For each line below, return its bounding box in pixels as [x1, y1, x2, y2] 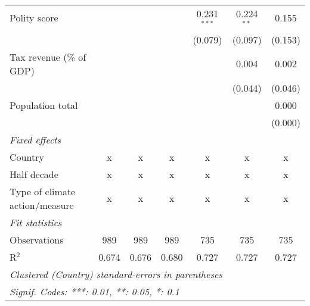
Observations [10, 232, 64, 246]
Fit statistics [10, 215, 62, 229]
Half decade [10, 167, 58, 181]
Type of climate [10, 184, 76, 198]
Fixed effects [10, 132, 61, 146]
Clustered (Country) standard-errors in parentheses [10, 267, 222, 281]
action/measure [10, 198, 74, 212]
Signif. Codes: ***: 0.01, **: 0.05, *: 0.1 [10, 284, 179, 298]
